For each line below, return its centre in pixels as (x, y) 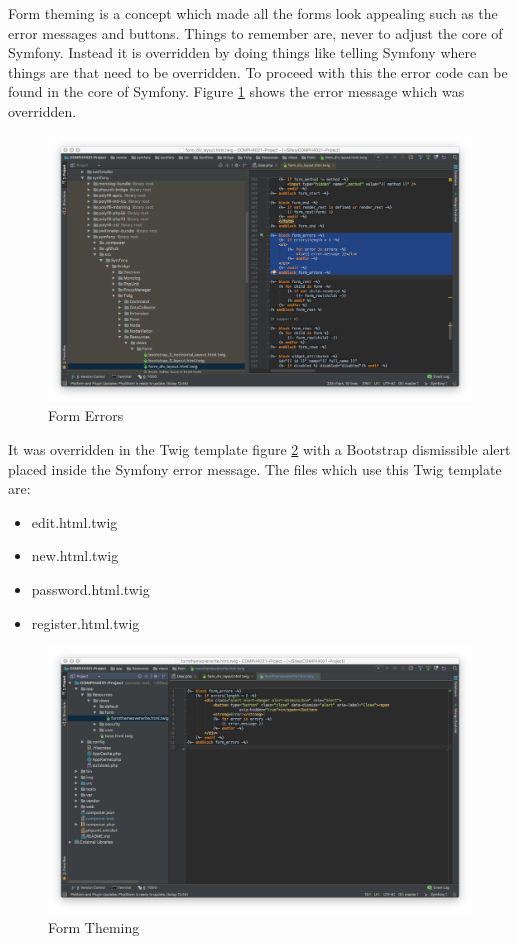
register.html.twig (85, 622)
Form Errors (86, 415)
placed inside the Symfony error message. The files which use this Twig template (255, 468)
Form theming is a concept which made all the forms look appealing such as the (253, 13)
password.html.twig (90, 588)
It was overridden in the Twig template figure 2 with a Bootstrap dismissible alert (259, 448)
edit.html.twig (74, 521)
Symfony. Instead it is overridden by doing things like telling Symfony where (242, 52)
